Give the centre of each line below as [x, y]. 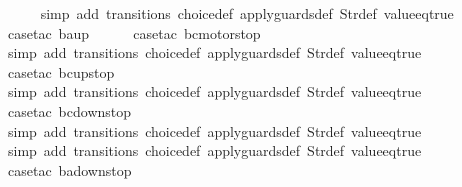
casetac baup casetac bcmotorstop [134, 32]
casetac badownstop [69, 169]
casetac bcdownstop [69, 110]
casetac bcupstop [61, 71]
